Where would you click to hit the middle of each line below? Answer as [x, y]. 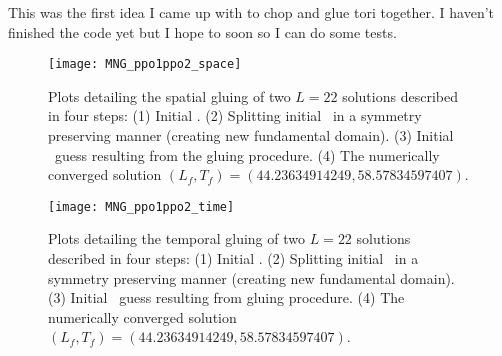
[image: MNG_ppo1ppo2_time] [141, 206]
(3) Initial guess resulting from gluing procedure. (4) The [226, 297]
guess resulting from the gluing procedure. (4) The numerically [247, 154]
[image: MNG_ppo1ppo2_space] [145, 64]
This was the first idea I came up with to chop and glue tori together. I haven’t [251, 12]
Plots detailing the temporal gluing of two [176, 238]
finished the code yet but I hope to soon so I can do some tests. [202, 31]
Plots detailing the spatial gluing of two [169, 95]
